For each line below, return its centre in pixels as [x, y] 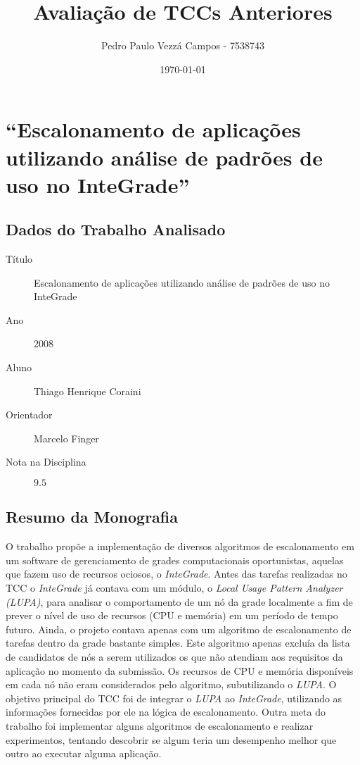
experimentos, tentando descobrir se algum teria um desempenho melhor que [171, 739]
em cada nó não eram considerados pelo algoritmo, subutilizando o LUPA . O [171, 684]
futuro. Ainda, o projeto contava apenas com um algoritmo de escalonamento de [179, 629]
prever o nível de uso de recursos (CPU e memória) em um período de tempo [172, 615]
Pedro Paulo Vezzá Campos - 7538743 [183, 45]
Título [19, 259]
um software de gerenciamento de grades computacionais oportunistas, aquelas [175, 560]
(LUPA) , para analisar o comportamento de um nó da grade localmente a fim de [179, 601]
